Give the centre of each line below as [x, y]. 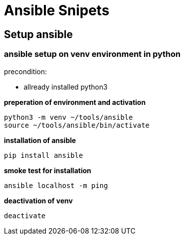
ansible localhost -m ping [56, 185]
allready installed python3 [66, 87]
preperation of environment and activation [75, 102]
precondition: [26, 71]
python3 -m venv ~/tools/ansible [69, 117]
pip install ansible [44, 155]
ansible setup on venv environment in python [92, 54]
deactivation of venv [38, 200]
